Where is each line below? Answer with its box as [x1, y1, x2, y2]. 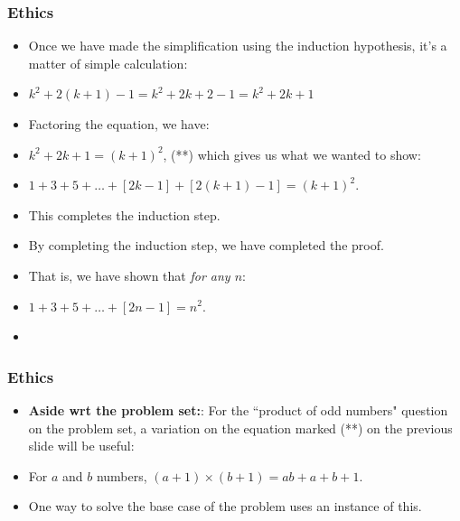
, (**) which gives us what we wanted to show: [163, 144, 421, 163]
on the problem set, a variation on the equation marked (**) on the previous [28, 418, 453, 437]
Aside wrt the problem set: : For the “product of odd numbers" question [28, 400, 448, 419]
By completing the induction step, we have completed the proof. [28, 236, 384, 255]
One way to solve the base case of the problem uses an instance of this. [28, 497, 422, 516]
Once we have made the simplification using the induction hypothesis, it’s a [28, 36, 447, 55]
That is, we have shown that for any [28, 265, 230, 284]
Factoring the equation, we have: [28, 115, 210, 133]
